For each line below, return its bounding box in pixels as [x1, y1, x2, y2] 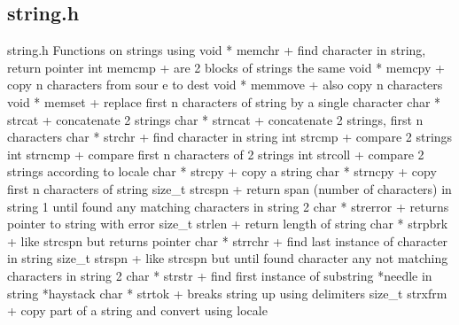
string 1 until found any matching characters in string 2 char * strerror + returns [7, 197, 449, 215]
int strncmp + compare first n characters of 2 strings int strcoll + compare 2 [7, 144, 424, 163]
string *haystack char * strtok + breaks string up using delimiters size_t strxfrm [7, 283, 447, 302]
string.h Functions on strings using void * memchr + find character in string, [7, 41, 426, 59]
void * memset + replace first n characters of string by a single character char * [7, 92, 441, 111]
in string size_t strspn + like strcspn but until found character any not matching [7, 249, 448, 267]
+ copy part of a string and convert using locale [7, 301, 268, 320]
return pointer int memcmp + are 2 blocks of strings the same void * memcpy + [7, 58, 445, 76]
